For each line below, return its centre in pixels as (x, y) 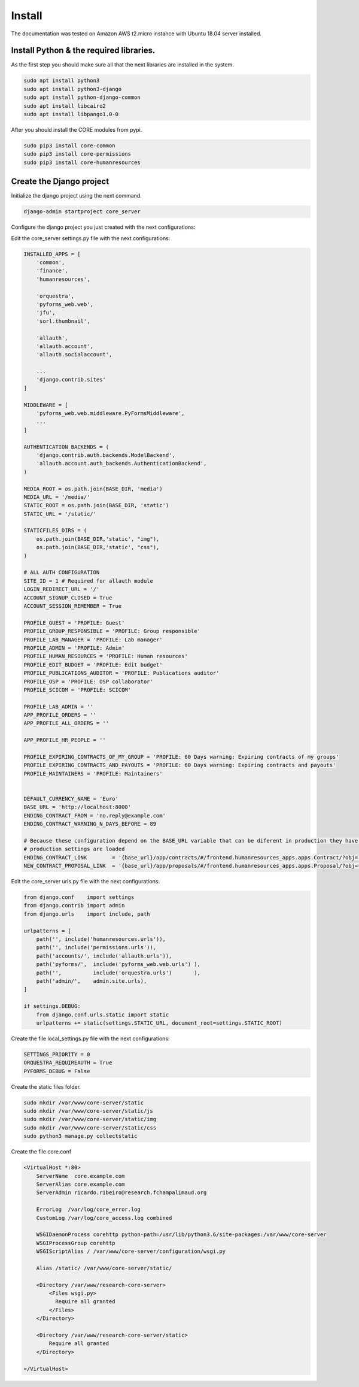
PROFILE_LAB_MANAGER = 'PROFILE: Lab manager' (93, 640)
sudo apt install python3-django (73, 89)
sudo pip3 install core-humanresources (82, 162)
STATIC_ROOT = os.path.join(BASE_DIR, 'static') (96, 505)
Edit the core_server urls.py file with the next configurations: (86, 882)
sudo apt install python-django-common (82, 98)
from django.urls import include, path (87, 914)
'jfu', (46, 313)
